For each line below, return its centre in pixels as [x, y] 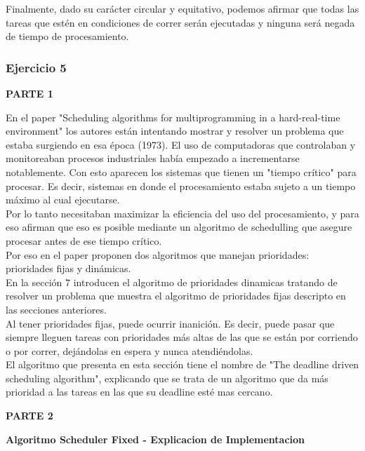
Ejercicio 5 [36, 67]
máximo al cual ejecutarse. [63, 200]
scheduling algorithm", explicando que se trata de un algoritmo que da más [167, 378]
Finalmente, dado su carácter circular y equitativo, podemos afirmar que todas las [182, 8]
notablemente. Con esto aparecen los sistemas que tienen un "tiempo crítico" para [181, 171]
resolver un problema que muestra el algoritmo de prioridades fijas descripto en [176, 296]
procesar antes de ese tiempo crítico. [84, 240]
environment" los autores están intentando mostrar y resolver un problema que [175, 131]
